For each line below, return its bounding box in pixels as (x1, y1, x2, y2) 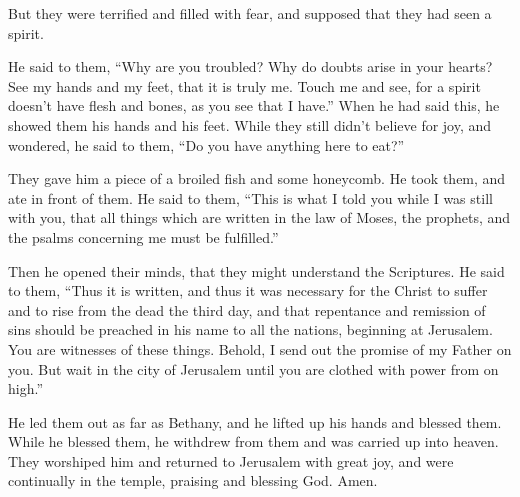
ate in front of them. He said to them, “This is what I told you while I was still (8, 187, 493, 208)
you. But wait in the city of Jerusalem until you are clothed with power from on (8, 358, 499, 379)
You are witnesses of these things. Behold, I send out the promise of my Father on (8, 338, 512, 359)
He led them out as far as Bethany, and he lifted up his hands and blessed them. (8, 411, 502, 432)
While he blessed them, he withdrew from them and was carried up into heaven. (8, 431, 499, 452)
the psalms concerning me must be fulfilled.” (8, 226, 279, 247)
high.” (8, 378, 44, 399)
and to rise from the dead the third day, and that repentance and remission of (8, 299, 486, 320)
